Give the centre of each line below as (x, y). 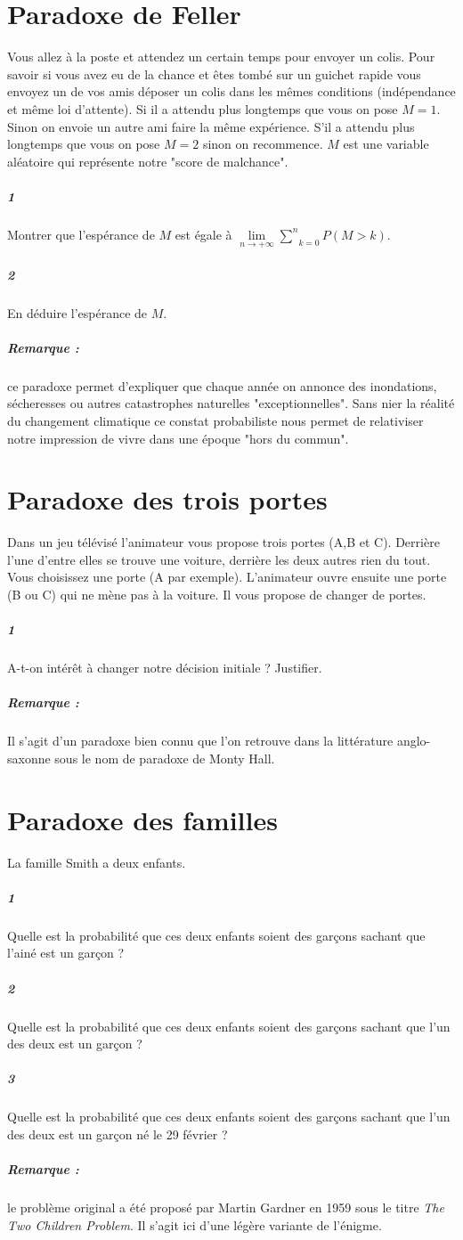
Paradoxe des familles (142, 819)
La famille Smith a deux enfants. (97, 862)
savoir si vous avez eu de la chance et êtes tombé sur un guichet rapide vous (214, 73)
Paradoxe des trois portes (167, 499)
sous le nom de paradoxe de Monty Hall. (165, 758)
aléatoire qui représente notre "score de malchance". (148, 161)
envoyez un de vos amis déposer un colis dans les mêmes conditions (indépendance (231, 91)
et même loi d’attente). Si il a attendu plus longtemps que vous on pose (203, 108)
